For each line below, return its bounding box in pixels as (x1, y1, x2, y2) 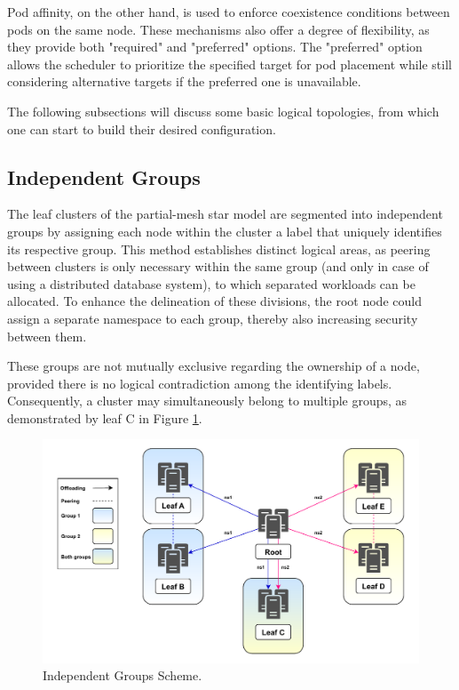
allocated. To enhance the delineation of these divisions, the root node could (7, 292, 422, 310)
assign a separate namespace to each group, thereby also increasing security (7, 309, 418, 327)
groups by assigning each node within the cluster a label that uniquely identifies (7, 221, 442, 240)
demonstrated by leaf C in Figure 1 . (7, 408, 202, 427)
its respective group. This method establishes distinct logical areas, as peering (7, 239, 431, 258)
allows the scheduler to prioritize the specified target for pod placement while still (7, 54, 452, 73)
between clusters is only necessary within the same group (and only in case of (7, 257, 429, 276)
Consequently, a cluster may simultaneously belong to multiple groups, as (7, 391, 408, 410)
